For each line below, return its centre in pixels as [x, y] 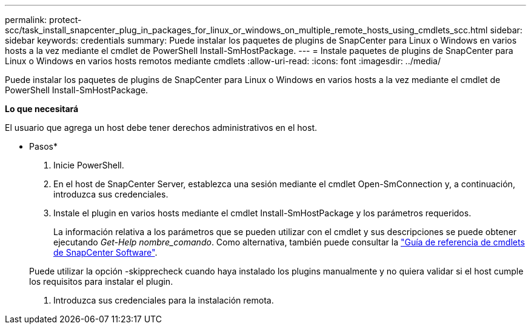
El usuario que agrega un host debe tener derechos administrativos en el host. [161, 128]
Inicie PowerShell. [89, 165]
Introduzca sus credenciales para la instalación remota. [164, 300]
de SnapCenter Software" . [105, 252]
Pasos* [43, 146]
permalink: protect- [43, 20]
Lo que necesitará [42, 109]
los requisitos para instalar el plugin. [101, 281]
